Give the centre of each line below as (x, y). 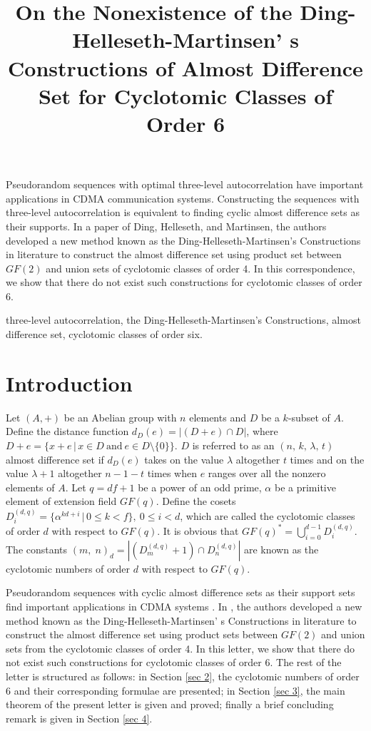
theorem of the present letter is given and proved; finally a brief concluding (170, 704)
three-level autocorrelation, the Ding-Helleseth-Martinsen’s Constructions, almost (183, 320)
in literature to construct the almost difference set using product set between (174, 254)
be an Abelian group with (120, 417)
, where (262, 431)
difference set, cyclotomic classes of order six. (104, 334)
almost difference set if (55, 459)
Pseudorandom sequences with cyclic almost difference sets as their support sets (181, 592)
